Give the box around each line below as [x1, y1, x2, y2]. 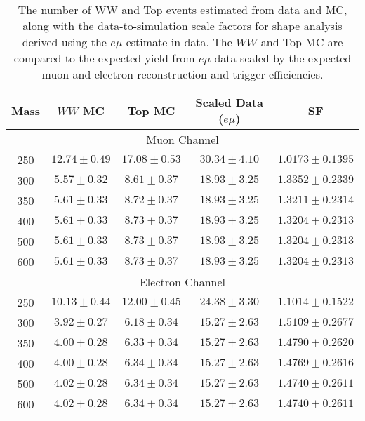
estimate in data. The [126, 34, 232, 50]
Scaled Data [195, 94, 263, 110]
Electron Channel [139, 274, 226, 290]
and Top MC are [260, 34, 343, 50]
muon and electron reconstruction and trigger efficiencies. [41, 66, 324, 82]
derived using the [22, 34, 107, 50]
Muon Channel [146, 131, 219, 147]
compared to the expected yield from [13, 50, 195, 66]
